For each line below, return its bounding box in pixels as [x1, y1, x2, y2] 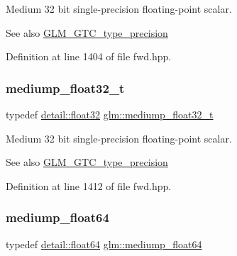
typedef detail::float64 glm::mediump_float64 [6, 236, 202, 251]
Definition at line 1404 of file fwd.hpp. [6, 49, 172, 64]
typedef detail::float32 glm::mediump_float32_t [6, 107, 214, 121]
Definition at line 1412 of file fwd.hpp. [6, 178, 172, 193]
